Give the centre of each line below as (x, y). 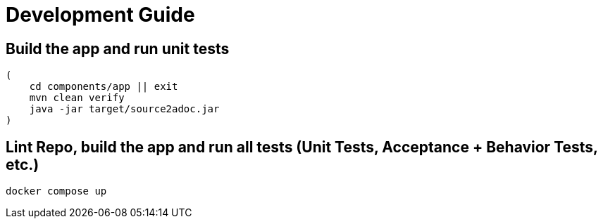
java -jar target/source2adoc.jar (124, 109)
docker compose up (56, 191)
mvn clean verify (77, 98)
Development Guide (100, 15)
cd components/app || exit (104, 87)
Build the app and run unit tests (118, 48)
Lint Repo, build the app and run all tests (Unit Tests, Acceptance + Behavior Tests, (302, 147)
